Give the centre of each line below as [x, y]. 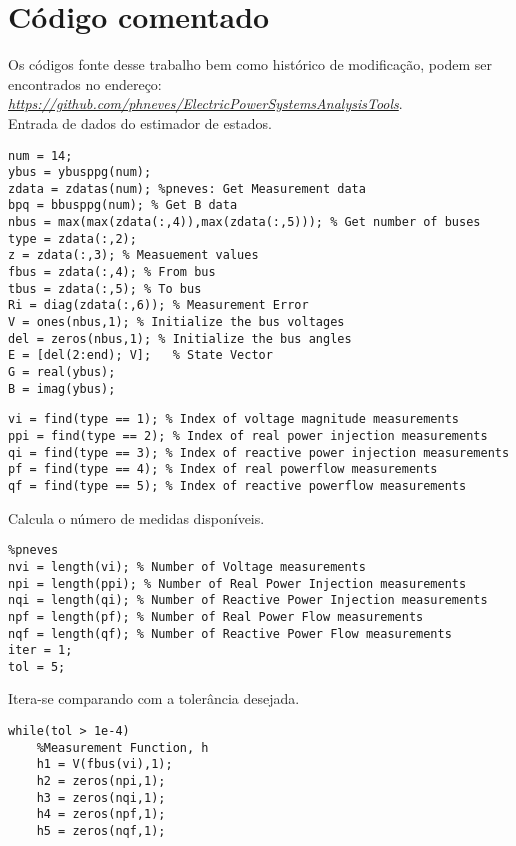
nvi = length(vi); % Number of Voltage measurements [187, 566]
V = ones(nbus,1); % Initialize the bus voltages [176, 322]
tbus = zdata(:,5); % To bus [105, 288]
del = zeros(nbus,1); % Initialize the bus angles [180, 338]
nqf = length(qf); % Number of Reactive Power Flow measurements [230, 633]
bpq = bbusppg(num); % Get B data [123, 205]
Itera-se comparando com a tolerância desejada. [154, 698]
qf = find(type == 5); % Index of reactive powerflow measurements [237, 485]
